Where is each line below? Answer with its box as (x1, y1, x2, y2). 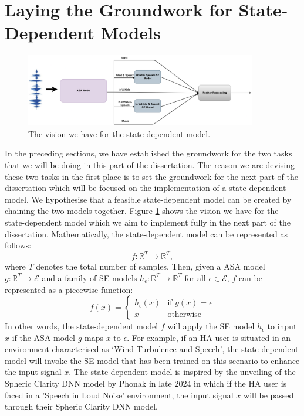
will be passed (244, 388, 294, 401)
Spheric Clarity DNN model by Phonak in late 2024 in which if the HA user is (5, 377, 287, 390)
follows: (5, 239, 32, 251)
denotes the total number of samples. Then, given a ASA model (36, 260, 265, 272)
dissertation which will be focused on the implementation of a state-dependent (5, 182, 286, 194)
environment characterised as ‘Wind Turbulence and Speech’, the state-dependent (5, 343, 299, 355)
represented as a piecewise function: (5, 283, 133, 295)
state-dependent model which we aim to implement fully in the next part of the (5, 216, 291, 229)
